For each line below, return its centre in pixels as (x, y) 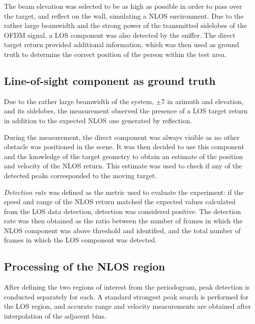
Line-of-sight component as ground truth (110, 80)
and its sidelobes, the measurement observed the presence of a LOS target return (126, 111)
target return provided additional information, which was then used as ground (122, 44)
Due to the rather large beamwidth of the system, (79, 101)
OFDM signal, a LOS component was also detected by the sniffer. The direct (120, 35)
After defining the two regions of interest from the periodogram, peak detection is (127, 287)
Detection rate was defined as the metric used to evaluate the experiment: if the (124, 192)
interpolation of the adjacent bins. (55, 316)
